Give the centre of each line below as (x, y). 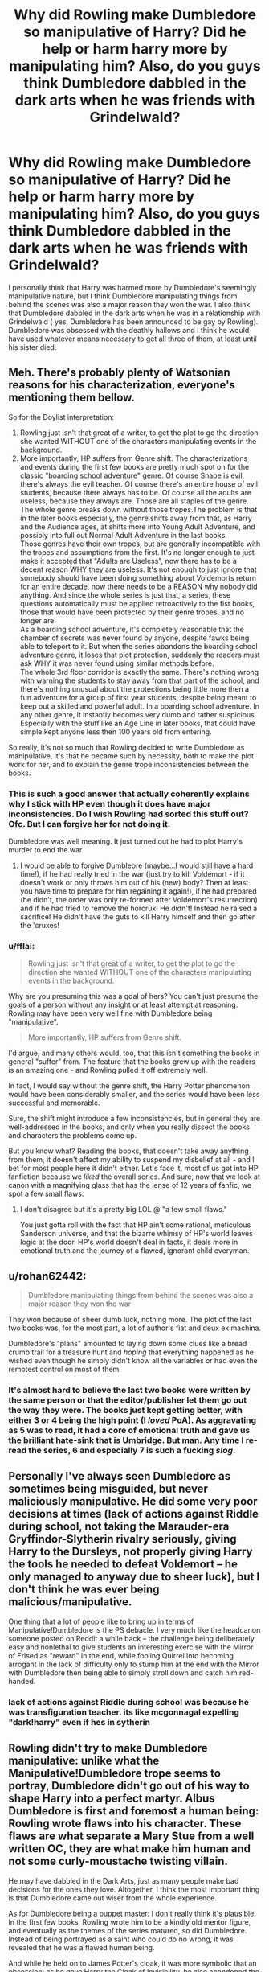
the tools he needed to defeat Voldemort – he (123, 1565)
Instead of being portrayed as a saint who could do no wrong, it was (121, 1939)
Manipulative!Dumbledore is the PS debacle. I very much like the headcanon (134, 1629)
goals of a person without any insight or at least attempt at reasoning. (123, 1005)
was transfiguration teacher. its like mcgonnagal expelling (124, 1712)
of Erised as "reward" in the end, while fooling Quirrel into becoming (121, 1655)
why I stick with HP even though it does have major (110, 803)
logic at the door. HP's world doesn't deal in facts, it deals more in (129, 1242)
